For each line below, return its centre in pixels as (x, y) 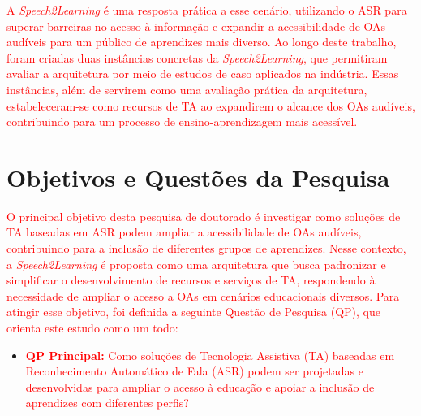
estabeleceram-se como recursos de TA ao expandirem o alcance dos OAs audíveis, (211, 105)
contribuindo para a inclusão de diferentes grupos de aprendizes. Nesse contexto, (206, 248)
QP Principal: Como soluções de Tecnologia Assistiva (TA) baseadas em (210, 355)
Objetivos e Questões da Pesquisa (198, 177)
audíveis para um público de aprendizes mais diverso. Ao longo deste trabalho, (202, 42)
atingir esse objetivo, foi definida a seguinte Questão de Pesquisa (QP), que (193, 312)
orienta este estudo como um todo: (92, 328)
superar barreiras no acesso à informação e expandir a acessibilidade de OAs (196, 26)
